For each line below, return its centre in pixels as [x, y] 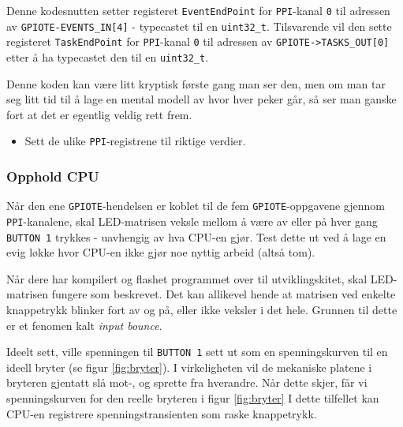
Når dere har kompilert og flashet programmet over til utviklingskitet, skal [187, 278]
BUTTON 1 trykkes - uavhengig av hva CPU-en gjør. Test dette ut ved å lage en [196, 236]
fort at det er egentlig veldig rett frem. [99, 114]
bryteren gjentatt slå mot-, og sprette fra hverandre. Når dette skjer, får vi [187, 382]
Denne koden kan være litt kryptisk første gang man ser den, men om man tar [196, 83]
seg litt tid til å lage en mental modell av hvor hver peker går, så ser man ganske [201, 99]
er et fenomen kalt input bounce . [84, 325]
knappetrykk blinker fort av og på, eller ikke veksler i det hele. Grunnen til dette [202, 310]
